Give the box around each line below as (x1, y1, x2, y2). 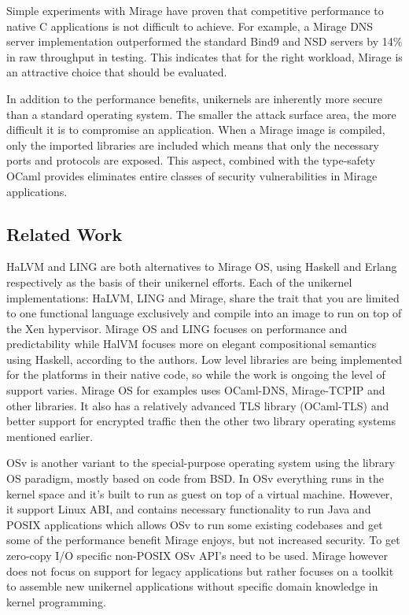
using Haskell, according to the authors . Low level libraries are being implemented (6, 350, 403, 367)
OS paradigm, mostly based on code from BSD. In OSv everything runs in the (6, 470, 384, 487)
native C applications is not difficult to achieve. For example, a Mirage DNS (6, 17, 374, 34)
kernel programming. (6, 593, 106, 609)
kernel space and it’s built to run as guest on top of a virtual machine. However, (6, 485, 393, 502)
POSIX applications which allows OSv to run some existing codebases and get (6, 516, 383, 532)
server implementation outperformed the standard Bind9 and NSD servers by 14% (6, 33, 403, 50)
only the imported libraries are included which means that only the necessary (6, 136, 379, 153)
